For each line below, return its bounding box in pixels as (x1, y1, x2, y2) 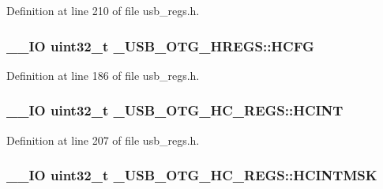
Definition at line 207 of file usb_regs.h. (6, 131, 200, 148)
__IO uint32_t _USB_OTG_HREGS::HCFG (6, 36, 314, 55)
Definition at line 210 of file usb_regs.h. (6, 2, 200, 18)
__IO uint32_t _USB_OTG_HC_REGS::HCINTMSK (6, 165, 377, 185)
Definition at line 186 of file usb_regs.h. (6, 66, 200, 83)
